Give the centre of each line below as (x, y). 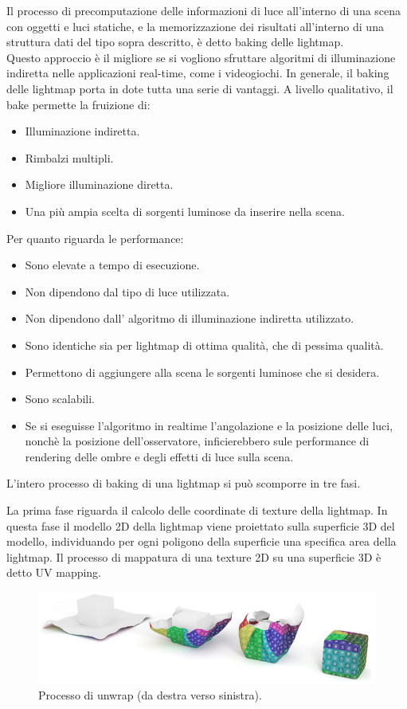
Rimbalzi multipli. (69, 157)
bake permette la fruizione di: (78, 104)
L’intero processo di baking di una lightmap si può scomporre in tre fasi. (184, 483)
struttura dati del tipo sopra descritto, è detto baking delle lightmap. (175, 42)
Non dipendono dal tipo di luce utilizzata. (127, 291)
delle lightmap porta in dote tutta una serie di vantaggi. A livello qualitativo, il (200, 88)
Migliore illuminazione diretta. (99, 184)
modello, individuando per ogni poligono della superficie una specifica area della (202, 541)
